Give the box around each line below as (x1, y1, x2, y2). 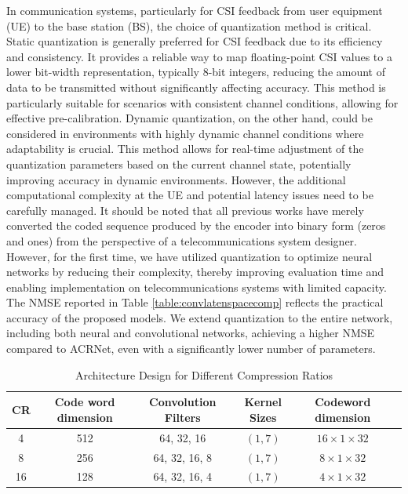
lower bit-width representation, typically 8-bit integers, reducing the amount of (6, 64, 385, 80)
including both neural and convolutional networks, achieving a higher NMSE (6, 325, 375, 341)
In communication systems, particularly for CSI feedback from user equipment (6, 2, 383, 18)
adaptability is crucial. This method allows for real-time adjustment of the (6, 140, 364, 157)
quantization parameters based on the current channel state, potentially (6, 155, 352, 172)
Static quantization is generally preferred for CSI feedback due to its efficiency (6, 33, 383, 49)
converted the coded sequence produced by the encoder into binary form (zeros (6, 217, 386, 234)
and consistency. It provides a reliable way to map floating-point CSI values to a (6, 48, 392, 64)
